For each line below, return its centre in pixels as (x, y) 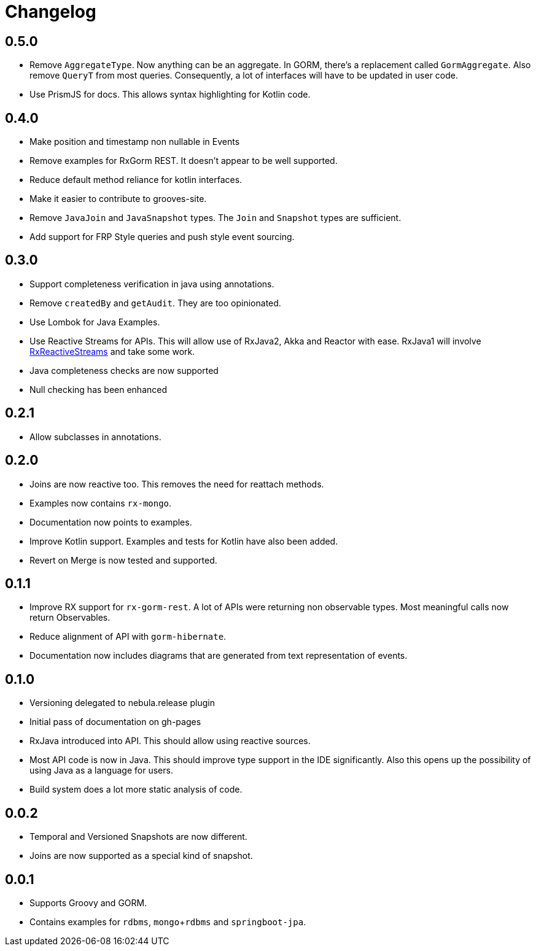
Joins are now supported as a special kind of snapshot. (141, 856)
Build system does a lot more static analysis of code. (136, 790)
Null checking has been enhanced (98, 389)
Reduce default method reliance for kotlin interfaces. (136, 180)
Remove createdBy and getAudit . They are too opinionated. (155, 303)
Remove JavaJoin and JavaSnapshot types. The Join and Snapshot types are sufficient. (216, 218)
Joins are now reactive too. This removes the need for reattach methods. (177, 484)
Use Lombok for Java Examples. (95, 322)
